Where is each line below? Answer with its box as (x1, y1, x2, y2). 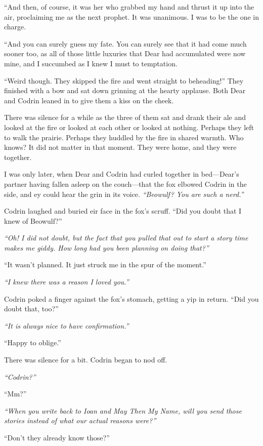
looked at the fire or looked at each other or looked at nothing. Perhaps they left (4, 121, 254, 132)
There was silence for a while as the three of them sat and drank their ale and (4, 112, 246, 123)
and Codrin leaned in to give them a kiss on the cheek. (4, 95, 174, 105)
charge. (4, 21, 26, 32)
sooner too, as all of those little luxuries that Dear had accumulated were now (4, 48, 246, 59)
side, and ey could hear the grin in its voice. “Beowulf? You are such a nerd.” (4, 188, 244, 199)
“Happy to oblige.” (4, 337, 61, 348)
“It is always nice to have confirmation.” (4, 320, 129, 331)
